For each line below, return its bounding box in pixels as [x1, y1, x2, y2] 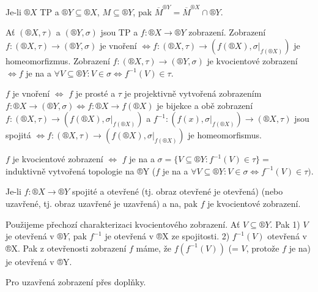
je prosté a [75, 87, 116, 100]
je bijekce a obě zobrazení [157, 99, 253, 111]
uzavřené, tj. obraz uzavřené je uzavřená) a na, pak [6, 197, 198, 210]
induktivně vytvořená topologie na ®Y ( [6, 164, 156, 177]
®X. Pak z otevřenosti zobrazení [6, 241, 127, 254]
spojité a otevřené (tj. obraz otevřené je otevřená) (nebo [72, 185, 283, 198]
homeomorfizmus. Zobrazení [6, 54, 110, 67]
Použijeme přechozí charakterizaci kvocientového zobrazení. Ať [6, 217, 240, 230]
